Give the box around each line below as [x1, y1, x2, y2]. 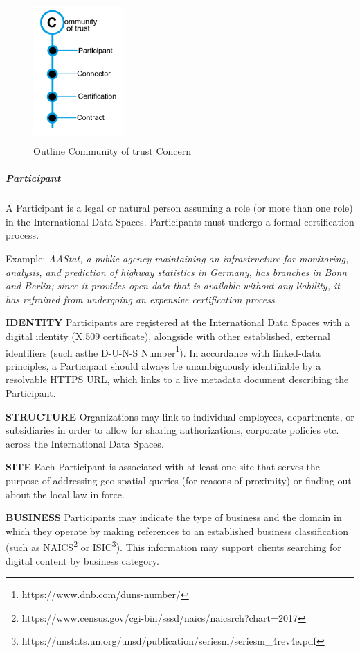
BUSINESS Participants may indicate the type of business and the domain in [6, 510, 342, 525]
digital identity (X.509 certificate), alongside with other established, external [6, 329, 330, 344]
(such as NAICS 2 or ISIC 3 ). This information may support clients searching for [6, 538, 341, 554]
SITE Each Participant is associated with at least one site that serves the [6, 459, 320, 474]
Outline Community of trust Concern [33, 144, 192, 158]
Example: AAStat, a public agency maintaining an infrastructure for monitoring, [6, 251, 349, 266]
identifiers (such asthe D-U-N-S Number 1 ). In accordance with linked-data [6, 343, 321, 359]
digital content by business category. [6, 553, 159, 568]
